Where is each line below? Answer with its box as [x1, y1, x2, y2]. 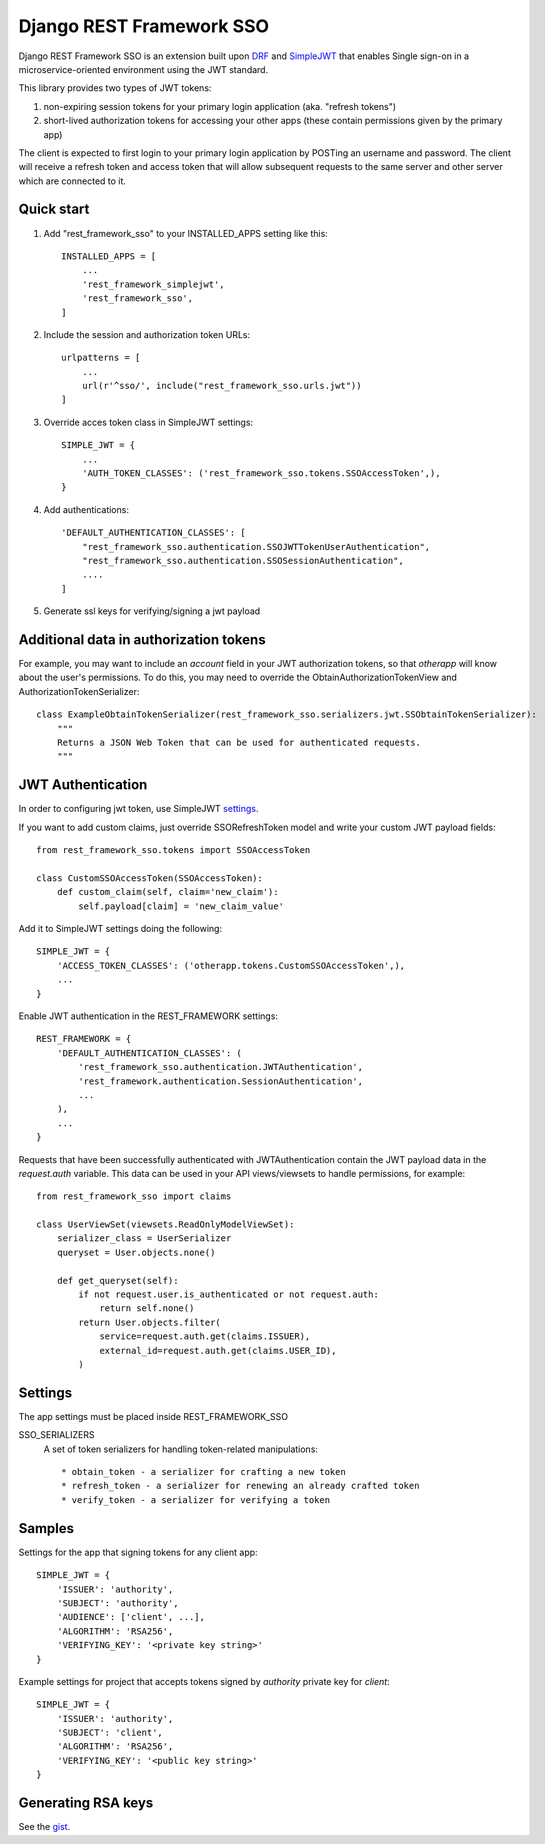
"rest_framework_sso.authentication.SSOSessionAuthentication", [81, 555, 404, 566]
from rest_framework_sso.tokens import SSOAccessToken [36, 845, 311, 856]
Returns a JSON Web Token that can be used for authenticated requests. [56, 737, 422, 749]
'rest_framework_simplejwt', [81, 278, 225, 290]
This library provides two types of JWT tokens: [18, 82, 212, 94]
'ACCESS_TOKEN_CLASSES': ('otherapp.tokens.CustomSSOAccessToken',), [56, 960, 406, 971]
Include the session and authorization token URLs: [43, 328, 250, 340]
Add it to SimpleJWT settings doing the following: [18, 923, 223, 935]
